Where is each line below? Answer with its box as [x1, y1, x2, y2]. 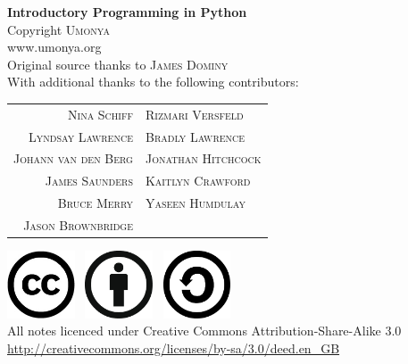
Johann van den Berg [13, 149, 133, 168]
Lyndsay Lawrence [29, 127, 133, 145]
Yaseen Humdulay [145, 194, 246, 212]
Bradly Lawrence [145, 127, 246, 145]
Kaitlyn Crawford [145, 171, 251, 190]
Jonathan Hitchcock [145, 149, 262, 168]
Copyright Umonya [7, 20, 110, 38]
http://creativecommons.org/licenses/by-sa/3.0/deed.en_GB [7, 338, 340, 357]
